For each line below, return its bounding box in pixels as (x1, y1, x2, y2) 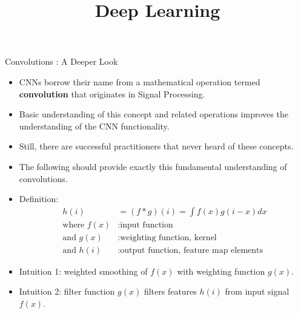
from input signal (225, 285, 290, 298)
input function (120, 220, 173, 229)
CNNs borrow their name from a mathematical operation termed (19, 75, 260, 88)
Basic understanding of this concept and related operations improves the (19, 108, 288, 120)
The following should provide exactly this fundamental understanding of (19, 160, 287, 172)
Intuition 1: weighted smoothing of (19, 264, 148, 277)
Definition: (19, 192, 59, 205)
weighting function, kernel (120, 233, 217, 242)
